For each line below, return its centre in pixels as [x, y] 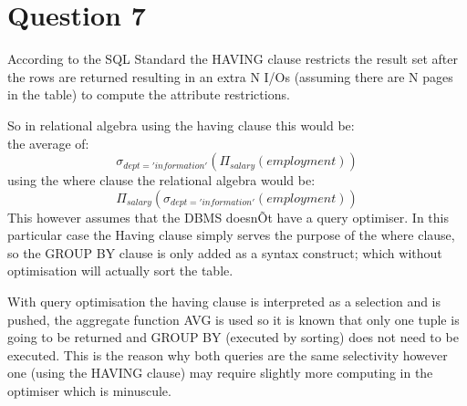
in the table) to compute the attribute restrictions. [149, 94]
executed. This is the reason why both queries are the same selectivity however [228, 354]
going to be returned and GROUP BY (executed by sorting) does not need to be [233, 337]
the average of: [48, 143]
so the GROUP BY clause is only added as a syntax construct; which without [225, 252]
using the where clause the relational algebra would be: [161, 180]
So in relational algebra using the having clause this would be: [181, 125]
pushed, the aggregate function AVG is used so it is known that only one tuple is [233, 319]
